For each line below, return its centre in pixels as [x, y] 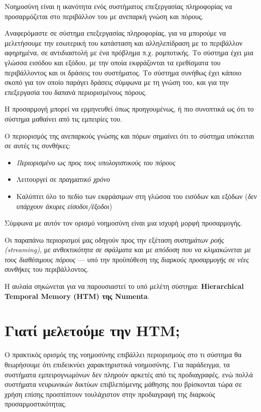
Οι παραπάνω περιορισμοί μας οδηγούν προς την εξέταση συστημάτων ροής [114, 239]
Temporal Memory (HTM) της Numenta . [77, 296]
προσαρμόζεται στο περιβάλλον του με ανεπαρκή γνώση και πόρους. [104, 16]
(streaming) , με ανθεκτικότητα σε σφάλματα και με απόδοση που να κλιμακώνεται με [128, 249]
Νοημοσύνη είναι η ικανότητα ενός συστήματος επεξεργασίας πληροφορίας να [118, 6]
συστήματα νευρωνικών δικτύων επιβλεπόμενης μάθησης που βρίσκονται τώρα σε [123, 384]
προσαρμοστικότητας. [36, 404]
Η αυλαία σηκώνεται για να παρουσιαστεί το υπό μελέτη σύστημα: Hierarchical [124, 286]
